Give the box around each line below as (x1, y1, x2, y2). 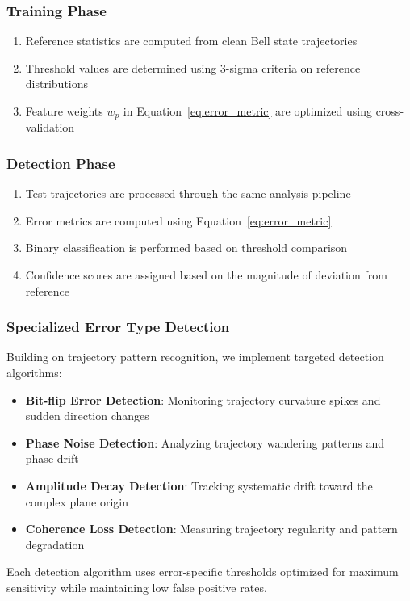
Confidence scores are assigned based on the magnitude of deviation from (25, 267, 387, 284)
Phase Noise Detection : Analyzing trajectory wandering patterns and (25, 434, 385, 451)
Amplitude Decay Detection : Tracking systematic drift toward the (25, 477, 373, 494)
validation (25, 119, 75, 136)
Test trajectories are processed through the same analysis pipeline (25, 185, 351, 202)
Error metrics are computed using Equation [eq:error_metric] (25, 212, 332, 229)
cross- (375, 103, 404, 119)
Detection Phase (6, 153, 115, 173)
